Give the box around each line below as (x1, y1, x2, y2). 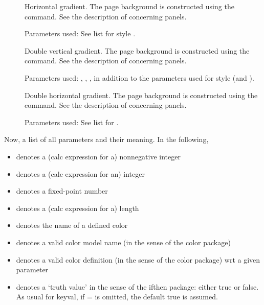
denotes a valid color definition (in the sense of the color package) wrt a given (16, 254, 260, 265)
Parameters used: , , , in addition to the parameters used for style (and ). (25, 72, 254, 83)
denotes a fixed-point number (16, 185, 108, 196)
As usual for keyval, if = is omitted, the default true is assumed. (16, 291, 218, 302)
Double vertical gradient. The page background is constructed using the (25, 45, 250, 56)
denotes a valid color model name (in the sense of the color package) (16, 237, 231, 247)
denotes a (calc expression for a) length (16, 202, 139, 213)
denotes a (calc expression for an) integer (16, 168, 145, 179)
